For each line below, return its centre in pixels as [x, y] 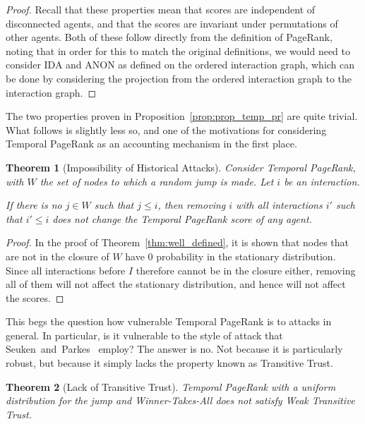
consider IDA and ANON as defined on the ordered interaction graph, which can [180, 65]
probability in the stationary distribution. [246, 256]
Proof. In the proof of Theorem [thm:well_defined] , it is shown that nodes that [178, 242]
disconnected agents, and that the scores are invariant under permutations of [172, 23]
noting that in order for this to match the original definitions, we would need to [178, 50]
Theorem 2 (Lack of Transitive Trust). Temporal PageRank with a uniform [171, 386]
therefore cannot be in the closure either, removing [246, 270]
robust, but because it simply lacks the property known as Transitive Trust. [169, 363]
